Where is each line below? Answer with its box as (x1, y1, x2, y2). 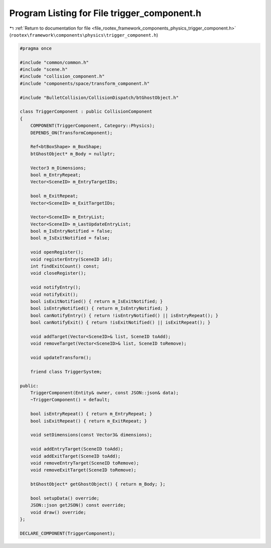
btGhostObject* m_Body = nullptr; (30, 151, 115, 157)
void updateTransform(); (30, 355, 92, 361)
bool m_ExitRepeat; (30, 193, 79, 199)
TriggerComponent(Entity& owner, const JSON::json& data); (30, 390, 179, 396)
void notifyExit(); (30, 291, 79, 297)
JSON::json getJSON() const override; (30, 502, 126, 508)
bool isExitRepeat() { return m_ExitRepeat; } (30, 418, 148, 424)
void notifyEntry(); (30, 284, 81, 290)
